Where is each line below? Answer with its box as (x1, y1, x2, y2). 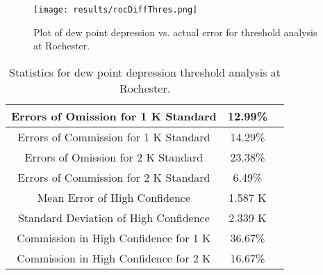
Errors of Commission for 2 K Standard (17, 168, 210, 185)
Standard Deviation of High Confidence (17, 209, 210, 226)
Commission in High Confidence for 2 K (17, 249, 211, 266)
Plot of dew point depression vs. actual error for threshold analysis (33, 24, 317, 39)
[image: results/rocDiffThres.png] (33, 5, 198, 15)
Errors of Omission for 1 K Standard (11, 107, 217, 124)
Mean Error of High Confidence (37, 189, 191, 205)
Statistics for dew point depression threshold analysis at (8, 63, 281, 80)
